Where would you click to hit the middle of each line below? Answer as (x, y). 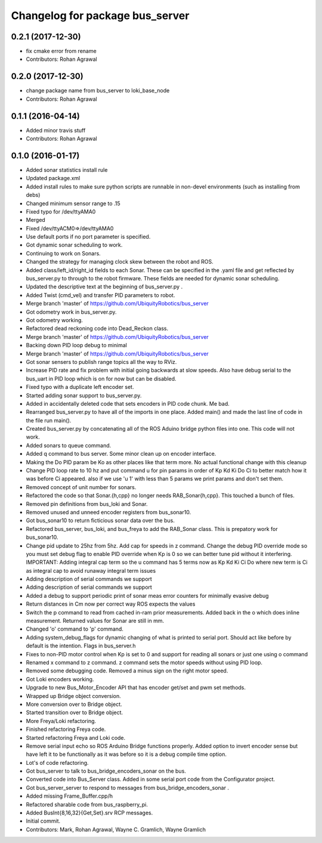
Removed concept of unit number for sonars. (81, 487)
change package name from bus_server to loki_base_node (98, 91)
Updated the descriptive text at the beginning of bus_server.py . (104, 287)
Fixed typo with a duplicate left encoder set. (80, 387)
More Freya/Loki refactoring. (61, 721)
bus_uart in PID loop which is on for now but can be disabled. (101, 378)
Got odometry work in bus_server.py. (71, 312)
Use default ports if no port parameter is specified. (88, 237)
